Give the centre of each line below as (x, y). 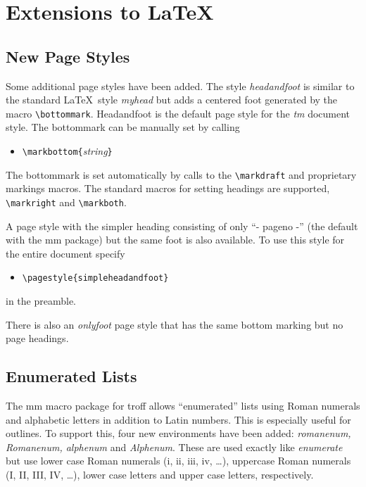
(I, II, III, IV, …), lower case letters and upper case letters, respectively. (160, 474)
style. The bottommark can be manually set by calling (123, 127)
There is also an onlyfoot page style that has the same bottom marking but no (175, 324)
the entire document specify (65, 253)
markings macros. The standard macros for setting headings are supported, (168, 188)
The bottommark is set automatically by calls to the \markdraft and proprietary (181, 174)
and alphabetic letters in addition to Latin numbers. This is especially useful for (178, 419)
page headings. (37, 338)
